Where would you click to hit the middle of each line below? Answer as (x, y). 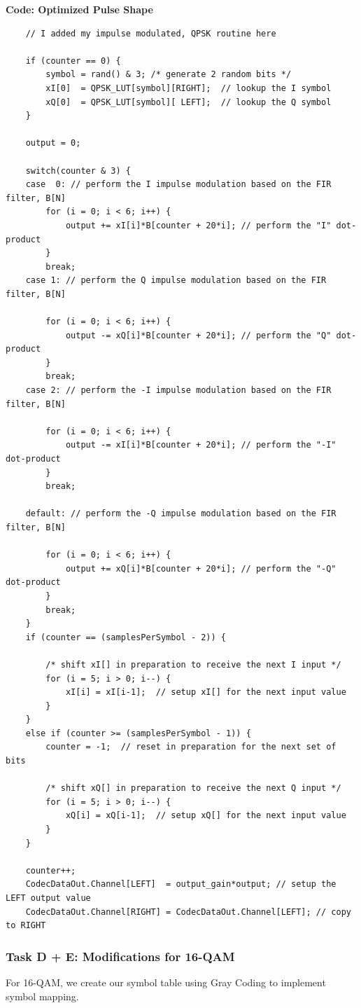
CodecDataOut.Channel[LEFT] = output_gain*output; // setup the (181, 884)
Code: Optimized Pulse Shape (79, 9)
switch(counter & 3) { (78, 171)
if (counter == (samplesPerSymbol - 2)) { (126, 637)
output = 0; (53, 143)
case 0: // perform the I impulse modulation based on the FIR (178, 185)
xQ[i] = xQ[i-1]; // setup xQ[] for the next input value (206, 816)
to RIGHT (26, 926)
